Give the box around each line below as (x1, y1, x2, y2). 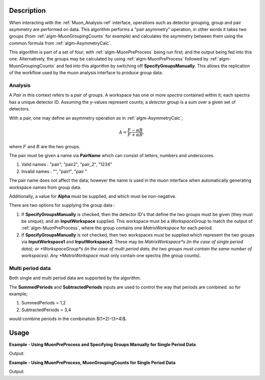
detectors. (9, 106, 30, 112)
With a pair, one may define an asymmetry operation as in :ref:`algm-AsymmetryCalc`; (9, 115, 184, 121)
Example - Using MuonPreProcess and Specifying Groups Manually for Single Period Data (9, 342, 196, 348)
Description (9, 6, 46, 15)
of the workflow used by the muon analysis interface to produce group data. (9, 70, 163, 76)
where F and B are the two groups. (9, 143, 80, 149)
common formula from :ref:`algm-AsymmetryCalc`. (9, 40, 112, 46)
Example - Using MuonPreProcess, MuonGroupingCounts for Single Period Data (9, 359, 176, 365)
